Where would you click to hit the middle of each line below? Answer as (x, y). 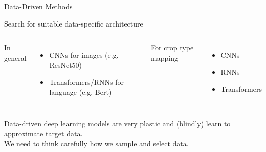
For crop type (172, 48)
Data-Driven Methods (38, 6)
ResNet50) (66, 65)
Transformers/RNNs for (87, 82)
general (15, 57)
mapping (164, 57)
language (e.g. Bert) (81, 92)
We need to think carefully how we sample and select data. (96, 143)
